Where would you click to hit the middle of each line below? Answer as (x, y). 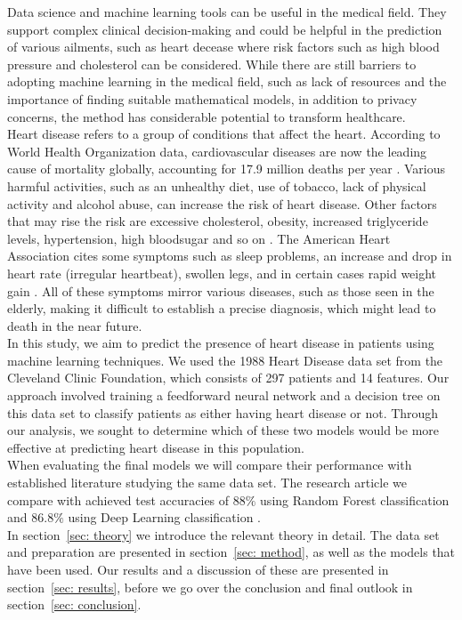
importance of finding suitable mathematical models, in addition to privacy (212, 98)
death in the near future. (75, 325)
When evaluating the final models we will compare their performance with (210, 465)
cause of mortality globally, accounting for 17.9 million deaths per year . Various (227, 169)
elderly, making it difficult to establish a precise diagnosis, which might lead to (222, 308)
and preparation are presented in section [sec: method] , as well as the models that (231, 552)
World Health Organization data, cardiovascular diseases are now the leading (217, 151)
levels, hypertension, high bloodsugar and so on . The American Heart (199, 238)
